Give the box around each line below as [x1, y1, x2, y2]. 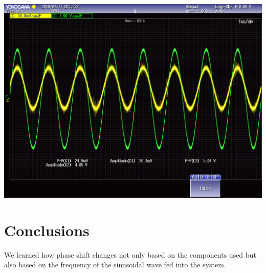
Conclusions [4, 219, 90, 240]
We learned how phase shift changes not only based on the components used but [4, 249, 256, 260]
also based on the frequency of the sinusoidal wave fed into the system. [4, 259, 226, 270]
